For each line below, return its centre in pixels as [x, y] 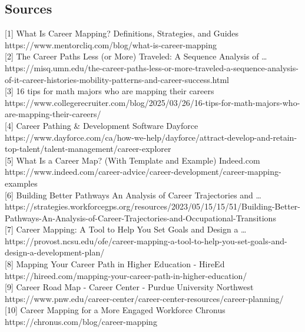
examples [21, 183]
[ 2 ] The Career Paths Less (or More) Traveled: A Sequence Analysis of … [136, 56]
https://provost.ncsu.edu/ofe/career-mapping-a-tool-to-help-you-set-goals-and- [146, 240]
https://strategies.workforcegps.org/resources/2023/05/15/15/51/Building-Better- [153, 206]
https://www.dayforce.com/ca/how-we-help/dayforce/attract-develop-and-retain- [151, 137]
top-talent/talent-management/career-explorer [88, 149]
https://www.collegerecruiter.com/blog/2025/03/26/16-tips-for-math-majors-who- [152, 102]
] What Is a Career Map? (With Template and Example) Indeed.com [135, 160]
